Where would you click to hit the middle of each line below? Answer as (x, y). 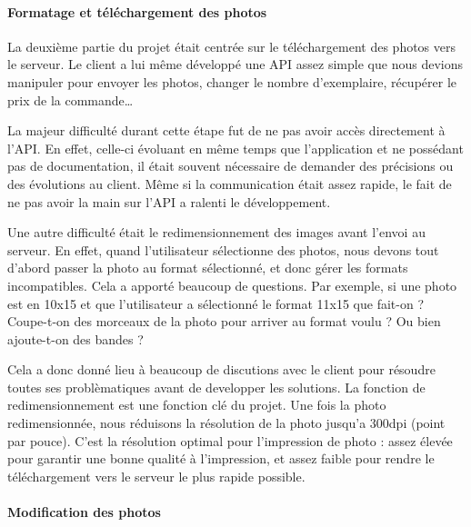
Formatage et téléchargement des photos (137, 11)
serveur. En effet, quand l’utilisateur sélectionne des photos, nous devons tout (223, 249)
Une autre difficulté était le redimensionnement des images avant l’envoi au (216, 232)
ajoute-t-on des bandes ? (75, 338)
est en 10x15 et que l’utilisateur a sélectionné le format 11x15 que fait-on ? (215, 303)
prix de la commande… (70, 99)
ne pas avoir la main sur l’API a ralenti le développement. (169, 201)
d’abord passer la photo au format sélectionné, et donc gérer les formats (208, 268)
